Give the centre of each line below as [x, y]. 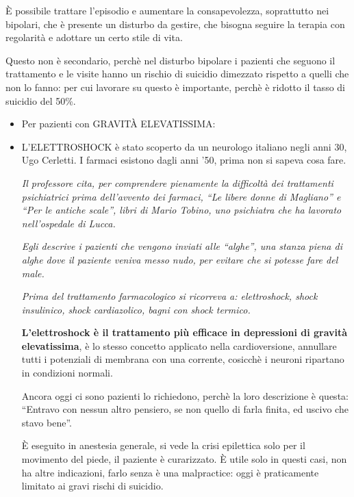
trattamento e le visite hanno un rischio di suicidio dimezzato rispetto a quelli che [177, 74]
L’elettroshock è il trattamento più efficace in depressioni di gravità [185, 332]
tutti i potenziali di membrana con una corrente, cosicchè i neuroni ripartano [183, 359]
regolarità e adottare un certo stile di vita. [94, 37]
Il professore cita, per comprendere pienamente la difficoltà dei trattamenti [177, 182]
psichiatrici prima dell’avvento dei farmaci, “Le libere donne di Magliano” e [181, 196]
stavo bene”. [47, 422]
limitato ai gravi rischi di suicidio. [92, 486]
